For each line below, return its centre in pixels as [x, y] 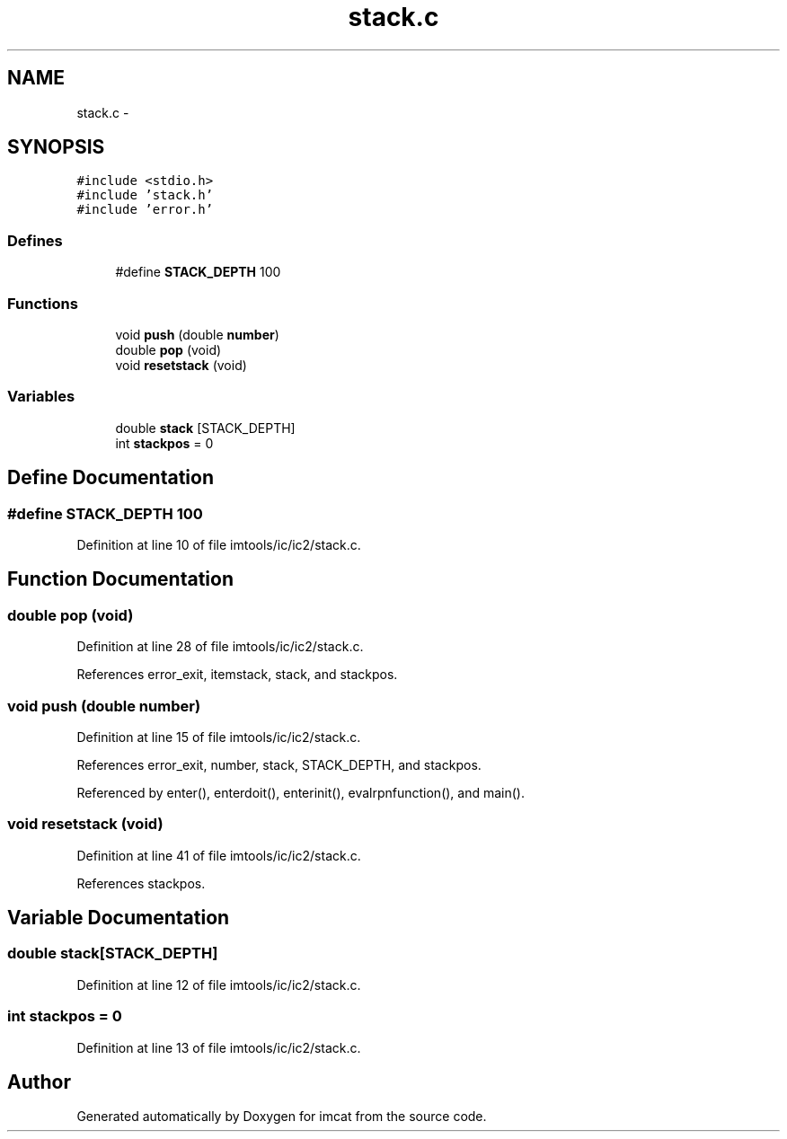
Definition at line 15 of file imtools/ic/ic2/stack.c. [219, 737]
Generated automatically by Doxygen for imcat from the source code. [282, 1117]
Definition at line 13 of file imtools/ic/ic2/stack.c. [219, 1047]
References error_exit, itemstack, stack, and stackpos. [237, 675]
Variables [41, 397]
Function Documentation [120, 579]
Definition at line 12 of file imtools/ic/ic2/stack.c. [219, 984]
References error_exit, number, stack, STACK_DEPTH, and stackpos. [279, 764]
